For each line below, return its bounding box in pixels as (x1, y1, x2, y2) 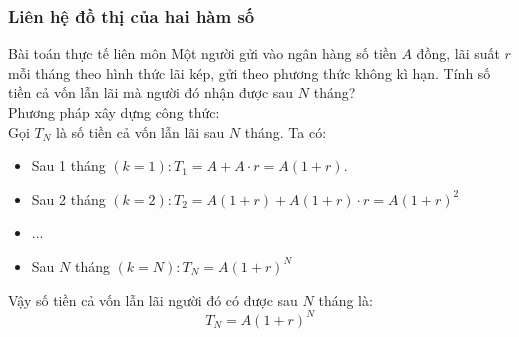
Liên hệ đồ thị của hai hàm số (8, 3, 255, 28)
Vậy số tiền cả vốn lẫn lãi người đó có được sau (8, 289, 298, 310)
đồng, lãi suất (416, 43, 500, 64)
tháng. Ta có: (244, 121, 327, 142)
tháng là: (318, 289, 373, 310)
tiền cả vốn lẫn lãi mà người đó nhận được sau (8, 82, 294, 103)
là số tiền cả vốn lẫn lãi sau (56, 121, 225, 142)
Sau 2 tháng (31, 188, 106, 209)
